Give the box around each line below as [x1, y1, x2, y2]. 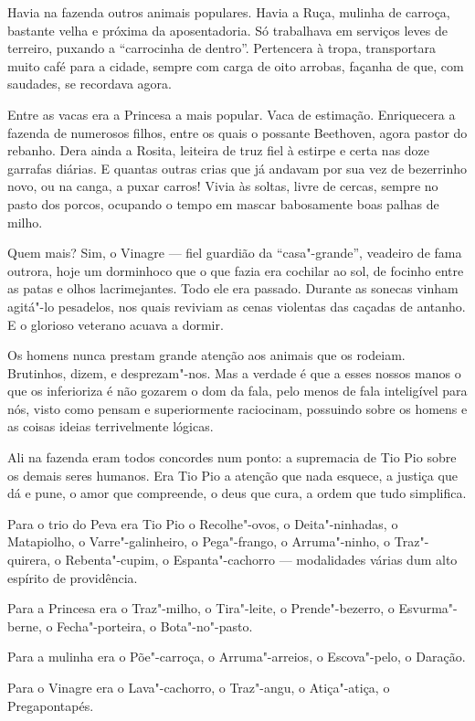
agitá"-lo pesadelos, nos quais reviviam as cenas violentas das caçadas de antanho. [7, 296, 466, 315]
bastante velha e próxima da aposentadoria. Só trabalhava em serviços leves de [7, 20, 448, 39]
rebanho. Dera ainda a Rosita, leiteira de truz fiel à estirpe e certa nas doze [7, 141, 430, 160]
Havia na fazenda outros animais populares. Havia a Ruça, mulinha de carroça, [7, 3, 450, 21]
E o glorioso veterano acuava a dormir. [7, 314, 224, 334]
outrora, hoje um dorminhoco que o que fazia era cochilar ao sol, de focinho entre [7, 260, 464, 280]
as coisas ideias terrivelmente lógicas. [7, 417, 214, 436]
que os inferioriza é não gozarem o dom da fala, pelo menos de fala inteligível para [7, 381, 468, 400]
